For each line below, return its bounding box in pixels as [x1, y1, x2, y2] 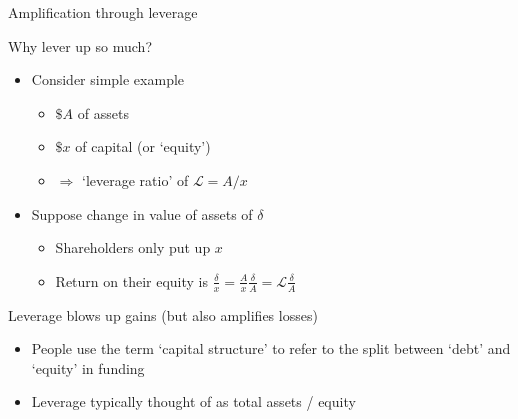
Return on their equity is [55, 270, 209, 291]
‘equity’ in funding [31, 357, 145, 378]
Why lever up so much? [8, 35, 152, 56]
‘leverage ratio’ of [81, 169, 189, 190]
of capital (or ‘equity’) [75, 136, 211, 157]
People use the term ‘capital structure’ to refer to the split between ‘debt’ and [31, 338, 511, 359]
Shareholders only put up [55, 237, 211, 258]
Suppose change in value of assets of [31, 203, 253, 224]
